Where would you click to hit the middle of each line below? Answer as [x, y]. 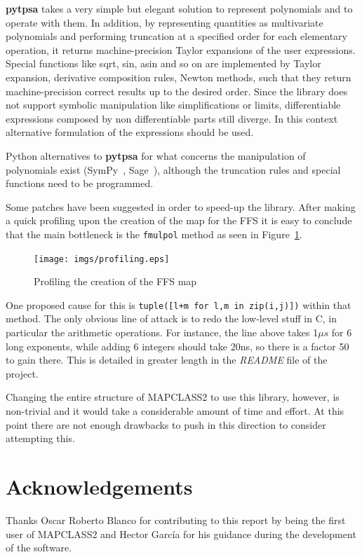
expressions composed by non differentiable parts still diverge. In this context [172, 118]
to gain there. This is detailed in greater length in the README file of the [167, 360]
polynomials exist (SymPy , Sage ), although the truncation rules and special [173, 169]
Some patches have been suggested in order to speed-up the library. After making [181, 206]
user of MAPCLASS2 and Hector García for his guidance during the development [181, 534]
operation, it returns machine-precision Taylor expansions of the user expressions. [181, 49]
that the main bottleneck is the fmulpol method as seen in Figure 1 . [154, 234]
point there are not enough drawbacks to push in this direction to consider [166, 424]
